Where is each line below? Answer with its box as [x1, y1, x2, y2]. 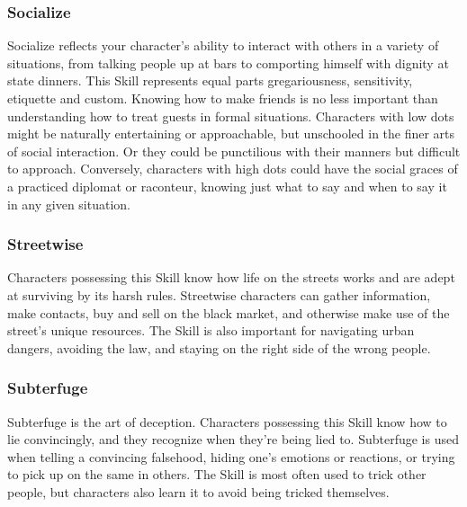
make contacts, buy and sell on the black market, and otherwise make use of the [7, 303, 450, 322]
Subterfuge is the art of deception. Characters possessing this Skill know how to [7, 412, 447, 431]
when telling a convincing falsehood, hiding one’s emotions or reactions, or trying [7, 447, 455, 466]
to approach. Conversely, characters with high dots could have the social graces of [7, 159, 458, 178]
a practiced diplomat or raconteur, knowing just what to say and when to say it [7, 176, 447, 195]
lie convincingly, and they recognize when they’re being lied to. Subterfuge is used [7, 430, 459, 449]
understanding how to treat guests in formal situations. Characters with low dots [7, 106, 454, 125]
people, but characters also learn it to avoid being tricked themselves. [7, 482, 390, 501]
